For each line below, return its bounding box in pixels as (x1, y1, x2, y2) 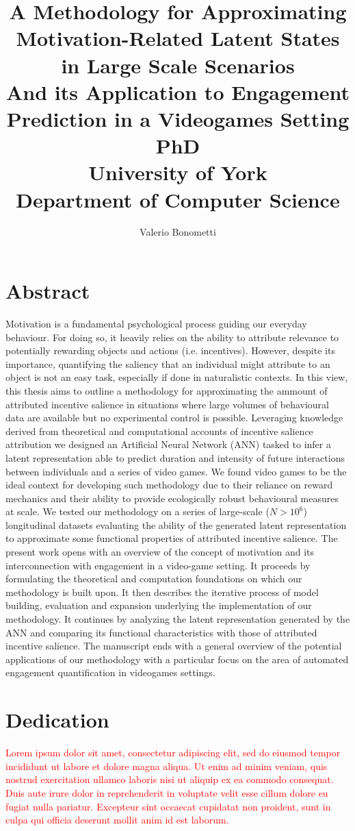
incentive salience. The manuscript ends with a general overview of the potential (5, 638, 342, 653)
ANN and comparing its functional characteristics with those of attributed (5, 625, 317, 639)
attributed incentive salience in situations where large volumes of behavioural (5, 397, 329, 411)
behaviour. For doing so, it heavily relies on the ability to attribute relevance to (5, 330, 339, 344)
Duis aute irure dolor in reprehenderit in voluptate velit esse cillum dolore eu (5, 785, 328, 799)
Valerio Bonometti (140, 225, 216, 239)
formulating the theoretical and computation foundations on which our (5, 571, 302, 586)
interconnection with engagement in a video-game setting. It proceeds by (5, 558, 311, 572)
